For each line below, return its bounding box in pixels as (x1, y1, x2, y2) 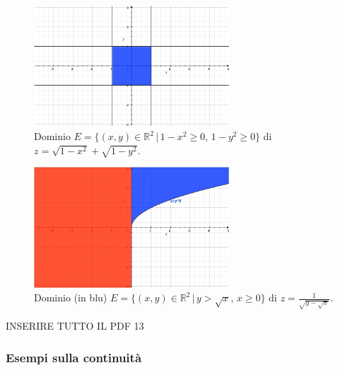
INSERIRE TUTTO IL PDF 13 (6, 318, 144, 333)
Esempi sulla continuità (6, 348, 142, 366)
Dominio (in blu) (34, 290, 107, 305)
